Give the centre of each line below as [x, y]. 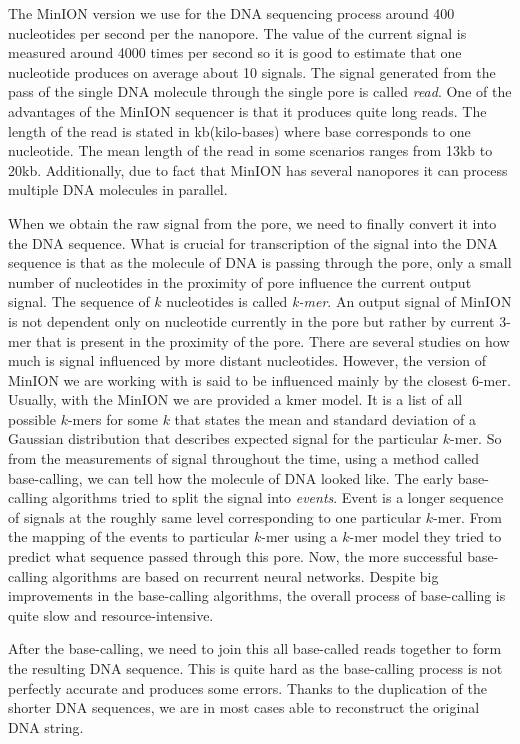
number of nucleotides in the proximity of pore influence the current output [240, 281]
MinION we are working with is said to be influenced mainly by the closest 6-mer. [259, 379]
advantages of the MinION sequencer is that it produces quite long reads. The [247, 110]
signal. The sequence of [79, 301]
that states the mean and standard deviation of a [325, 418]
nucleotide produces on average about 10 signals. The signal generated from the [252, 71]
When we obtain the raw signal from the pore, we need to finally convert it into [252, 222]
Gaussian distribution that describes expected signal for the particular [223, 438]
